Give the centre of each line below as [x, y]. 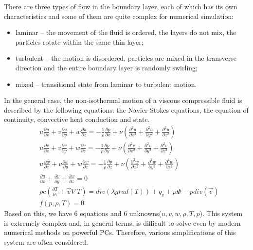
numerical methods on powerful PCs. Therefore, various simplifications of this [120, 232]
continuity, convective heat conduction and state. [77, 119]
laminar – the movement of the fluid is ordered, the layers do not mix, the [126, 32]
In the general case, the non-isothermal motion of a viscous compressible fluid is [123, 100]
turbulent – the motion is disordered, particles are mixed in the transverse [126, 58]
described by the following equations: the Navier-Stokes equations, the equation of [126, 109]
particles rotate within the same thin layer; [79, 42]
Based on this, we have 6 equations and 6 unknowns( [83, 213]
